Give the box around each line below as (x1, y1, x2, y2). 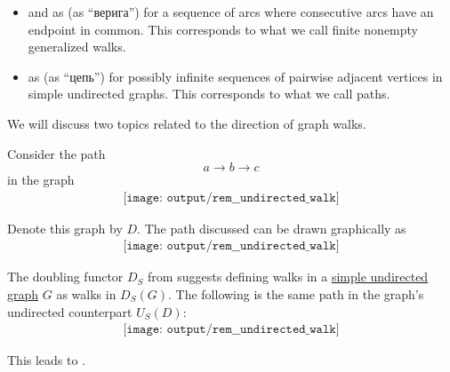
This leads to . (7, 351, 86, 369)
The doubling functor (7, 267, 124, 286)
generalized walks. (28, 37, 126, 56)
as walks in (56, 285, 117, 303)
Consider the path (7, 144, 106, 162)
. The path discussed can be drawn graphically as (137, 218, 406, 237)
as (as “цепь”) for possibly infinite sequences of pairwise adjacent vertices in (28, 67, 443, 85)
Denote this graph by (7, 218, 123, 237)
